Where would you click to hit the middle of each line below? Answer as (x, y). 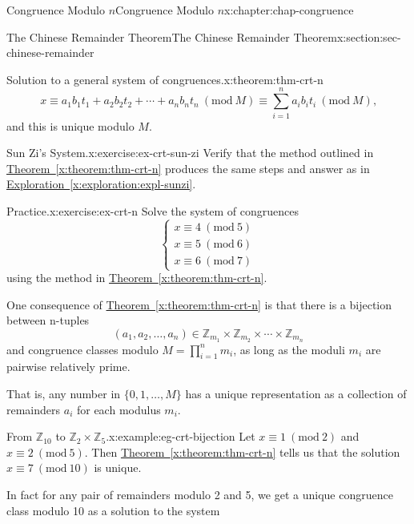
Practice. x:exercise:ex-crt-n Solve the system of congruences (153, 210)
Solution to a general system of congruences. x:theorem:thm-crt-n (165, 79)
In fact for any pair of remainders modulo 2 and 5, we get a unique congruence (200, 495)
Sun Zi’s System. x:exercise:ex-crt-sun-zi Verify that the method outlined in (190, 153)
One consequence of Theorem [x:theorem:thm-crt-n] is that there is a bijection (199, 304)
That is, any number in (64, 394)
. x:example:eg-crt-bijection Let (181, 436)
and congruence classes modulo (82, 349)
